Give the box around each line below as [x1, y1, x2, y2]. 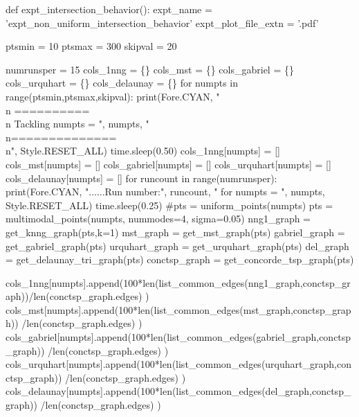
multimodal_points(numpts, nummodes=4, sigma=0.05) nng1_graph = [6, 211, 311, 226]
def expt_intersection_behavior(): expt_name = [6, 2, 212, 16]
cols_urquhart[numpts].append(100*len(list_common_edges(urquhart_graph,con [6, 357, 351, 371]
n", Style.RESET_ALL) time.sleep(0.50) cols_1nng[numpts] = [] [6, 143, 280, 158]
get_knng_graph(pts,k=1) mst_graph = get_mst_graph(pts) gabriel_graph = [6, 224, 345, 239]
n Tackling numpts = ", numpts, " [6, 116, 149, 131]
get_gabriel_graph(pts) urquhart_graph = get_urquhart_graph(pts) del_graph [6, 238, 349, 253]
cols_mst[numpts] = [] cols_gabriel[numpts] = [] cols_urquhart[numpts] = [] [6, 157, 331, 171]
